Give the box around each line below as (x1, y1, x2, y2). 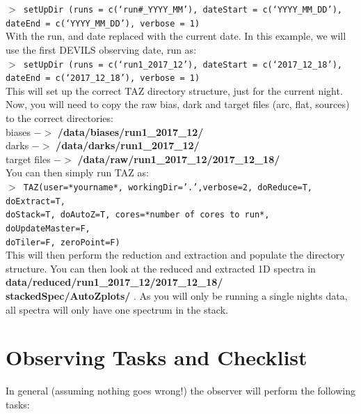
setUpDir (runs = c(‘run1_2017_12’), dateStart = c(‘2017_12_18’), (23, 59, 342, 70)
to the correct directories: (6, 111, 113, 125)
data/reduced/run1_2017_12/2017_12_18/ (6, 275, 223, 289)
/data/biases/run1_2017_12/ (57, 124, 204, 139)
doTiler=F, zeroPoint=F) (6, 237, 120, 247)
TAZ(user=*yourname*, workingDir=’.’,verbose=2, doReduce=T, (23, 182, 313, 192)
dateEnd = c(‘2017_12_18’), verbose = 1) (6, 73, 200, 84)
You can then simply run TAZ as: (6, 165, 149, 180)
